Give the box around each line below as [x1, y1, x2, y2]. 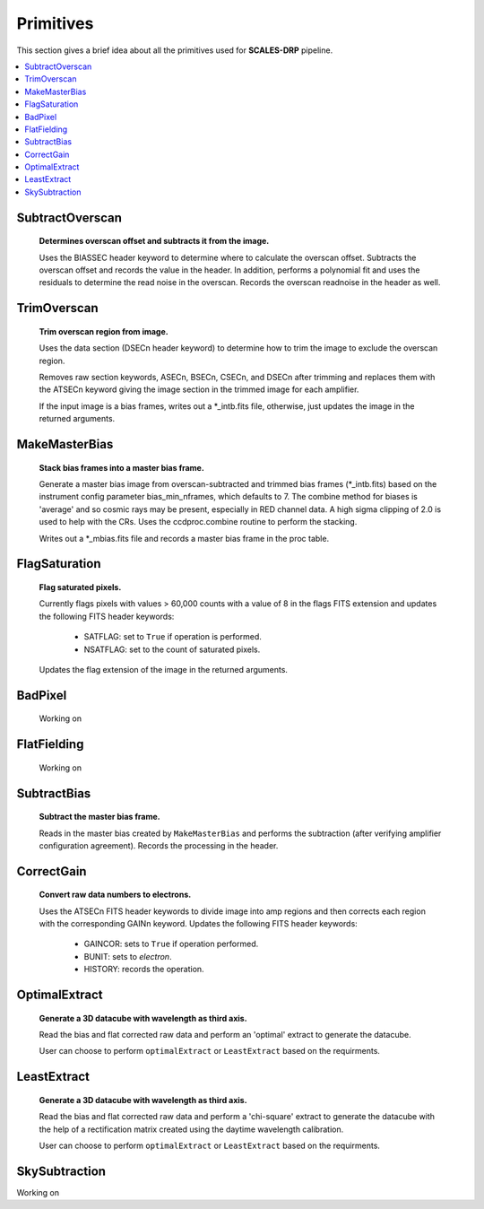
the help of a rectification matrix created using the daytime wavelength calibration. [39, 1124, 344, 1135]
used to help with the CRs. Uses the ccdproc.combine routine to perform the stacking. [39, 517, 358, 527]
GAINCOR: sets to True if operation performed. [83, 938, 259, 950]
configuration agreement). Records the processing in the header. [39, 839, 279, 851]
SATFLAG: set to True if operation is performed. [83, 631, 262, 642]
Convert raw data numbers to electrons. [39, 889, 192, 900]
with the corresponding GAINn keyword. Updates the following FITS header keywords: [39, 918, 358, 929]
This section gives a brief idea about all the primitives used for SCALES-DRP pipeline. [16, 45, 333, 56]
